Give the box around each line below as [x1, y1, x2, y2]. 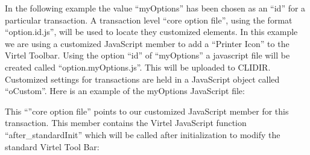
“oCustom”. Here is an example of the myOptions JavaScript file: [5, 84, 245, 97]
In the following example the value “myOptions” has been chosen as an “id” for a [5, 2, 306, 14]
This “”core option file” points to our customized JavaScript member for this [5, 104, 289, 117]
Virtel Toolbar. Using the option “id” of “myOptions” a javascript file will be [5, 49, 290, 62]
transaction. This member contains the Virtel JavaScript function [5, 116, 247, 129]
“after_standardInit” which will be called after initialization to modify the [5, 128, 280, 141]
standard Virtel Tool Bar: [5, 140, 100, 153]
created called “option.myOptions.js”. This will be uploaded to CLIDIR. [5, 60, 271, 73]
